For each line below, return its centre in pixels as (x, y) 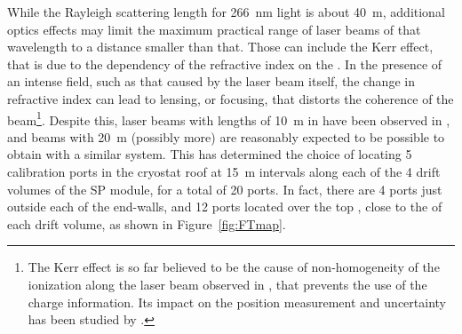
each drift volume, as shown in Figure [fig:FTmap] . (147, 223)
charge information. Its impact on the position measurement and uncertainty (237, 302)
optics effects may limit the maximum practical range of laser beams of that (214, 29)
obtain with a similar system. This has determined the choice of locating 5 (210, 154)
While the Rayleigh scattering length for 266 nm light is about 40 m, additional (226, 12)
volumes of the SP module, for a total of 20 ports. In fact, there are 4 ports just (225, 189)
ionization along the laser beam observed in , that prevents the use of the (227, 284)
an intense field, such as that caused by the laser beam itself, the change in (211, 81)
